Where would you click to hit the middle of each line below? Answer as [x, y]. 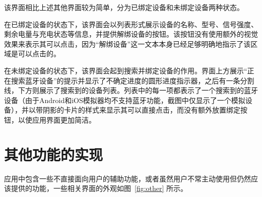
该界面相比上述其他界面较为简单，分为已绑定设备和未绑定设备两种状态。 [124, 7]
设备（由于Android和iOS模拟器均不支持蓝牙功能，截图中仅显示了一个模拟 [125, 100]
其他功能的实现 [54, 154]
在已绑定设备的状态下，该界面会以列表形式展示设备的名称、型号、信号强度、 [131, 24]
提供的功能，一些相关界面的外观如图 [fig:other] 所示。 [99, 188]
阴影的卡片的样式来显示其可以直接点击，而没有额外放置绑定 [141, 110]
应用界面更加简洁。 [64, 119]
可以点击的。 [39, 54]
